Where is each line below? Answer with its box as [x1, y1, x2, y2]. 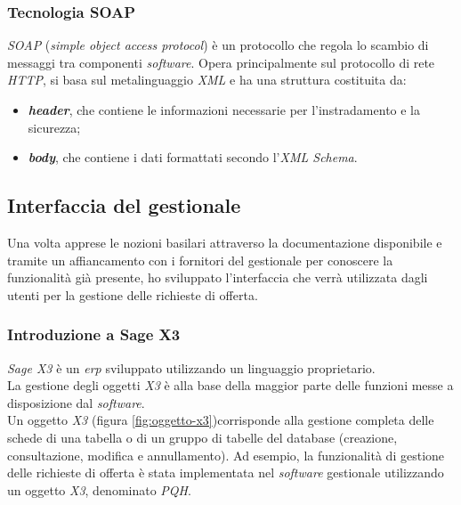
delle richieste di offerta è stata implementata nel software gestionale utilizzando [7, 463, 444, 482]
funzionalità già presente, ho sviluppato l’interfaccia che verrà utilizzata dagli [7, 268, 428, 287]
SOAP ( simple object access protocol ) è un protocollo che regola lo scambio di [7, 36, 429, 54]
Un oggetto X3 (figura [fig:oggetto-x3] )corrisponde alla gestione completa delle [7, 411, 434, 429]
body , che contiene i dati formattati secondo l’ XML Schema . [28, 148, 358, 167]
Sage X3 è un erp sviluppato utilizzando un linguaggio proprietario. [7, 358, 376, 377]
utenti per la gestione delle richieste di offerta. [7, 285, 258, 304]
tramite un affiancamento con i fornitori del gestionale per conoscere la [7, 250, 393, 269]
